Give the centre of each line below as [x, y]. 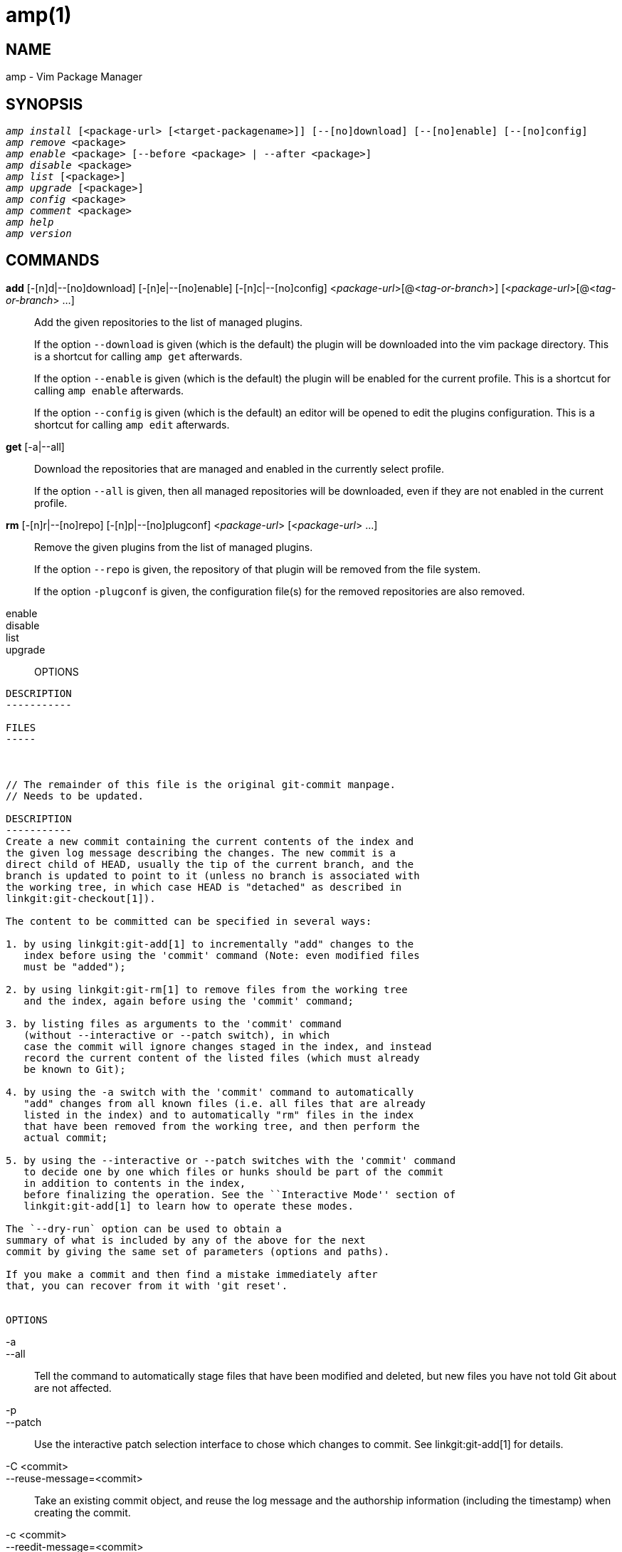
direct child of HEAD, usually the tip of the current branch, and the [210, 864]
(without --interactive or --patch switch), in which [177, 1035]
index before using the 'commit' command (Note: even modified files [222, 955]
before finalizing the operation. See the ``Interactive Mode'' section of [240, 1194]
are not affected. [73, 1388]
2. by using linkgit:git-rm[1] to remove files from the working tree [207, 989]
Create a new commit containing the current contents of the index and [210, 841]
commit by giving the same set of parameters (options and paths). [198, 1251]
